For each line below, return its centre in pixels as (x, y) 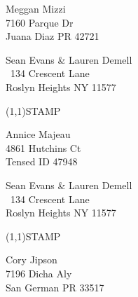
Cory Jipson (32, 260)
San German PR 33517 (55, 287)
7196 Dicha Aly (39, 273)
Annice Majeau (38, 134)
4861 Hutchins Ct (43, 147)
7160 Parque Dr (40, 22)
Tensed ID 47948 (42, 161)
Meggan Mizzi (36, 8)
